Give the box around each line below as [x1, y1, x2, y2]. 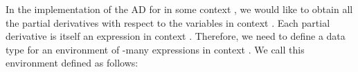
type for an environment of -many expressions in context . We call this [6, 42, 305, 56]
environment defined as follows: [6, 56, 138, 70]
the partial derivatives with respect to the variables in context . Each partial [6, 15, 330, 29]
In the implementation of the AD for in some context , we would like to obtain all [6, 2, 353, 16]
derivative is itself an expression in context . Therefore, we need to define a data [6, 29, 346, 43]
